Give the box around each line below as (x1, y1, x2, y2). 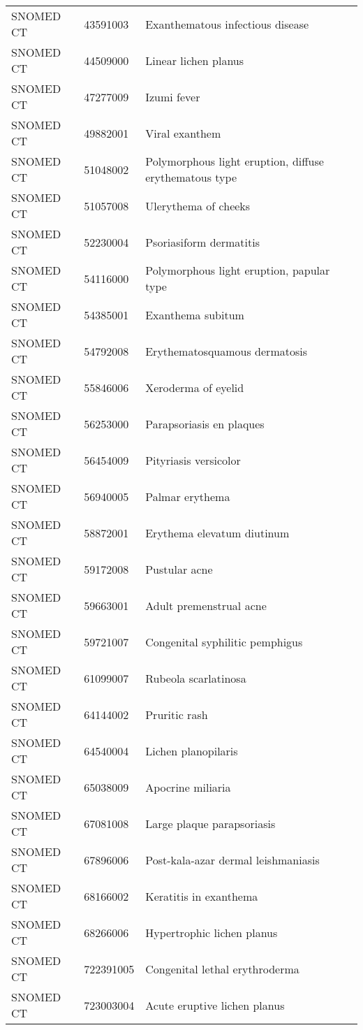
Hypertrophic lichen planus (145, 924, 278, 941)
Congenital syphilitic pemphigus (145, 633, 303, 650)
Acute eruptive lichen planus (145, 996, 285, 1013)
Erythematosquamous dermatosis (145, 342, 307, 359)
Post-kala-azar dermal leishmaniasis (145, 851, 320, 868)
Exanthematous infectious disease (145, 15, 309, 32)
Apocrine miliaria (145, 778, 231, 795)
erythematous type (145, 169, 237, 185)
